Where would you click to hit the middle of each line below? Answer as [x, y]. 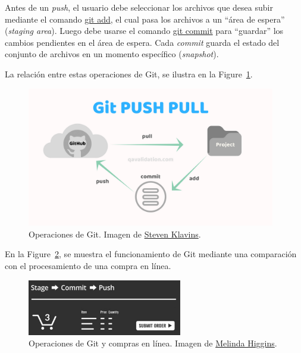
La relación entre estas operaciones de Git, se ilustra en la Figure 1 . [129, 74]
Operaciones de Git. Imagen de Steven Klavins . [115, 234]
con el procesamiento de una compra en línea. [88, 265]
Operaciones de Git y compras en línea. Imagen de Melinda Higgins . [153, 343]
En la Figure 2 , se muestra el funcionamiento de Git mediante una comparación [151, 254]
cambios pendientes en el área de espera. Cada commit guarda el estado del [142, 42]
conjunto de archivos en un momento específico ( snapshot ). [112, 54]
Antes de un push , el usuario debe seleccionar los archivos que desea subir [139, 7]
